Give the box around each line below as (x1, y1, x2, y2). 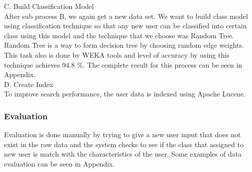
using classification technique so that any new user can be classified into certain (4, 20, 247, 31)
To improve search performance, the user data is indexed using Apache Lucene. (4, 88, 246, 99)
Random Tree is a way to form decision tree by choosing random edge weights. (4, 40, 244, 50)
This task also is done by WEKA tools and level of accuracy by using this (4, 49, 230, 60)
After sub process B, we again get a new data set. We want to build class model (4, 10, 248, 21)
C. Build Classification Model (4, 1, 94, 11)
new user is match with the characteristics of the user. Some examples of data (4, 149, 242, 159)
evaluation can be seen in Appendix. (4, 158, 115, 169)
